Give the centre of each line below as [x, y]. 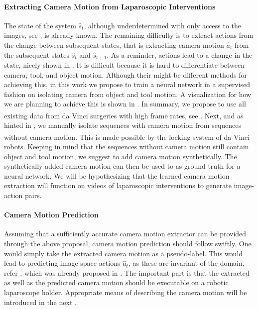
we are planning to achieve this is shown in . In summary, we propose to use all [125, 104]
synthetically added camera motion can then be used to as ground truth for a [122, 166]
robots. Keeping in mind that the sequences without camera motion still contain [127, 147]
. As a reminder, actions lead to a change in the [180, 54]
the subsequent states [37, 54]
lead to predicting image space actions [62, 263]
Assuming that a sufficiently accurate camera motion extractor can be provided [125, 234]
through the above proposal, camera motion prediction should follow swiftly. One [128, 244]
